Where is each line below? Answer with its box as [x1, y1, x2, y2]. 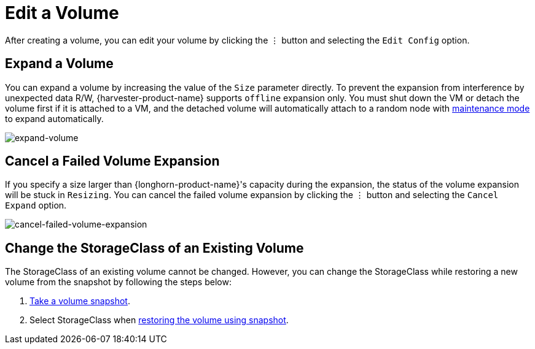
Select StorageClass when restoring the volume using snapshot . [29, 315, 289, 326]
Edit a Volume [5, 2, 119, 23]
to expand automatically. [5, 113, 104, 124]
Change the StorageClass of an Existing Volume [5, 240, 304, 256]
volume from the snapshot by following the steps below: [5, 277, 232, 288]
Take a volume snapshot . [29, 296, 130, 307]
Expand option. [5, 200, 67, 211]
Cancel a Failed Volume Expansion [5, 153, 220, 169]
